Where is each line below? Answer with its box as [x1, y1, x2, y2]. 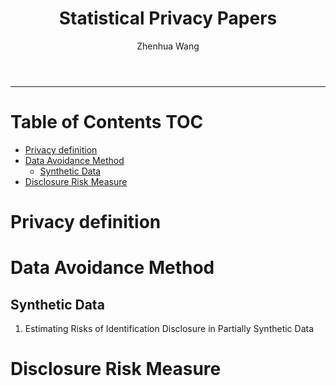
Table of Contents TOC [10, 111, 204, 134]
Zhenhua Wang [136, 40, 200, 52]
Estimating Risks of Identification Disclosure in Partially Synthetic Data [24, 323, 315, 335]
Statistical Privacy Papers [58, 7, 278, 30]
